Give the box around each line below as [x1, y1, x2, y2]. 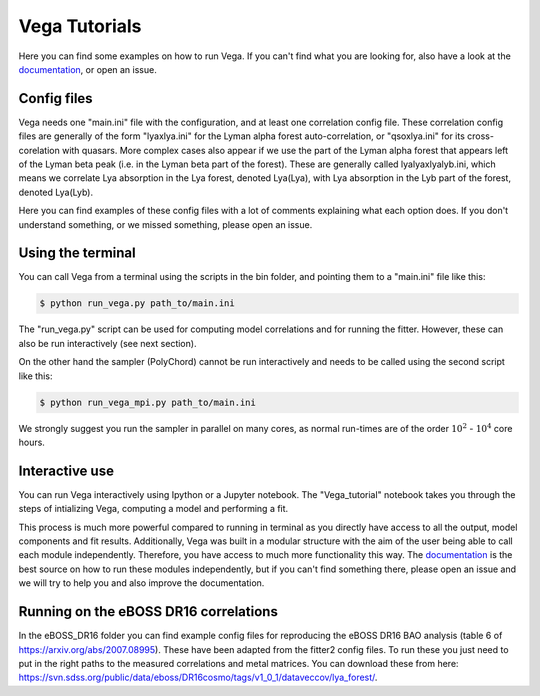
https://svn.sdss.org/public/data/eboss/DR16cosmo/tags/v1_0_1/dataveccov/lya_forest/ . [18, 671, 378, 684]
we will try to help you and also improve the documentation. [18, 577, 265, 589]
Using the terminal [18, 245, 136, 262]
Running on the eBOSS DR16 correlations [18, 603, 279, 620]
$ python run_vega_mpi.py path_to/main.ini [39, 396, 257, 408]
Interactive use [18, 462, 115, 479]
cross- [466, 130, 495, 142]
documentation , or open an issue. [18, 63, 157, 75]
